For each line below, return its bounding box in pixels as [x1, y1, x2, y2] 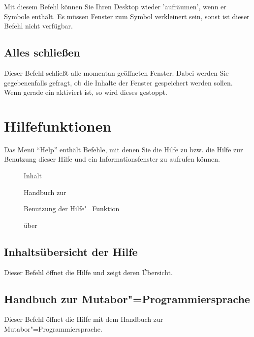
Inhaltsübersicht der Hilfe [4, 244, 138, 259]
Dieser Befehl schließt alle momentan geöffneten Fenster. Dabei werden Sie [4, 67, 229, 78]
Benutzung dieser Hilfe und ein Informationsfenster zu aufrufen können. [4, 154, 220, 164]
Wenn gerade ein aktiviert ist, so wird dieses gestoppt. [4, 87, 167, 97]
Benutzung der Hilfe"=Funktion [24, 203, 120, 214]
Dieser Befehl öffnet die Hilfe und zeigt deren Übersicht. [4, 267, 173, 277]
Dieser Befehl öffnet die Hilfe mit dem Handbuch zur [4, 314, 163, 324]
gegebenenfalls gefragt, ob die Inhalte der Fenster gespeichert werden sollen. [4, 77, 233, 87]
